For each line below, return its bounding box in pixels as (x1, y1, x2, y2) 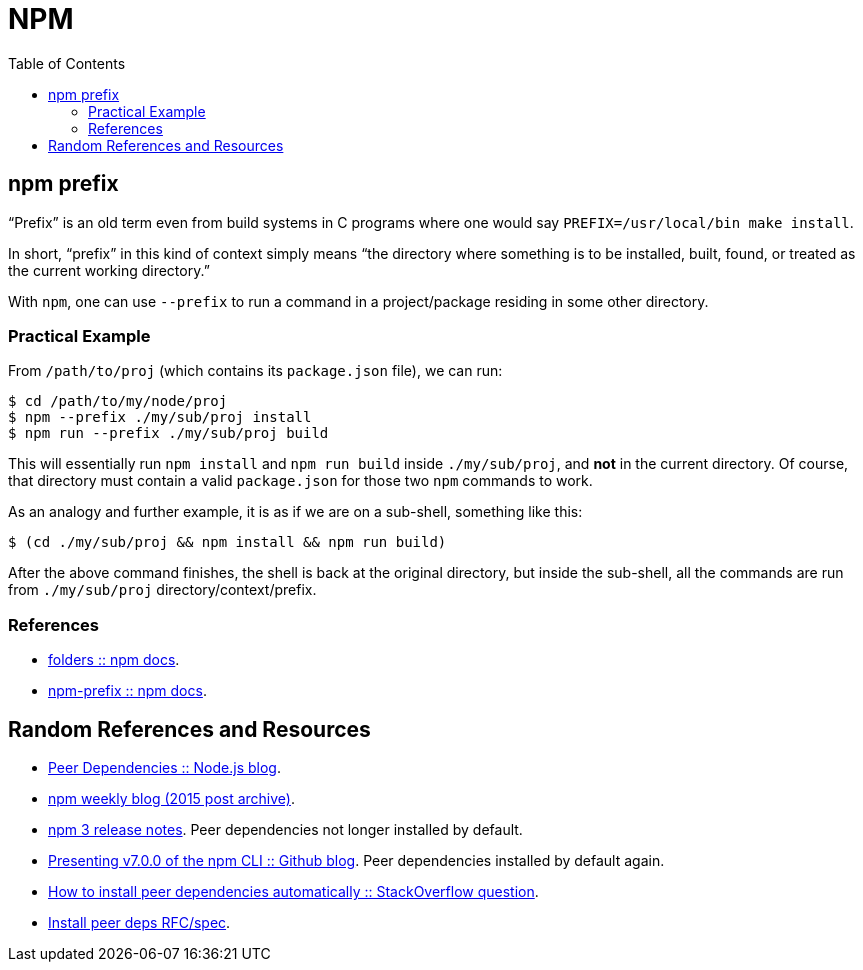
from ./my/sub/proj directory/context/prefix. (8, 581, 317, 599)
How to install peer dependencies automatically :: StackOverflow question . (48, 882, 539, 900)
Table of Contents (8, 54, 126, 72)
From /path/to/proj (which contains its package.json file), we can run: (8, 362, 503, 380)
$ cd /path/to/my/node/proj (8, 393, 228, 410)
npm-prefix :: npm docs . (48, 682, 207, 700)
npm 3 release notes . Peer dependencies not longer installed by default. (48, 820, 523, 838)
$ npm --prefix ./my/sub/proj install (8, 409, 312, 426)
